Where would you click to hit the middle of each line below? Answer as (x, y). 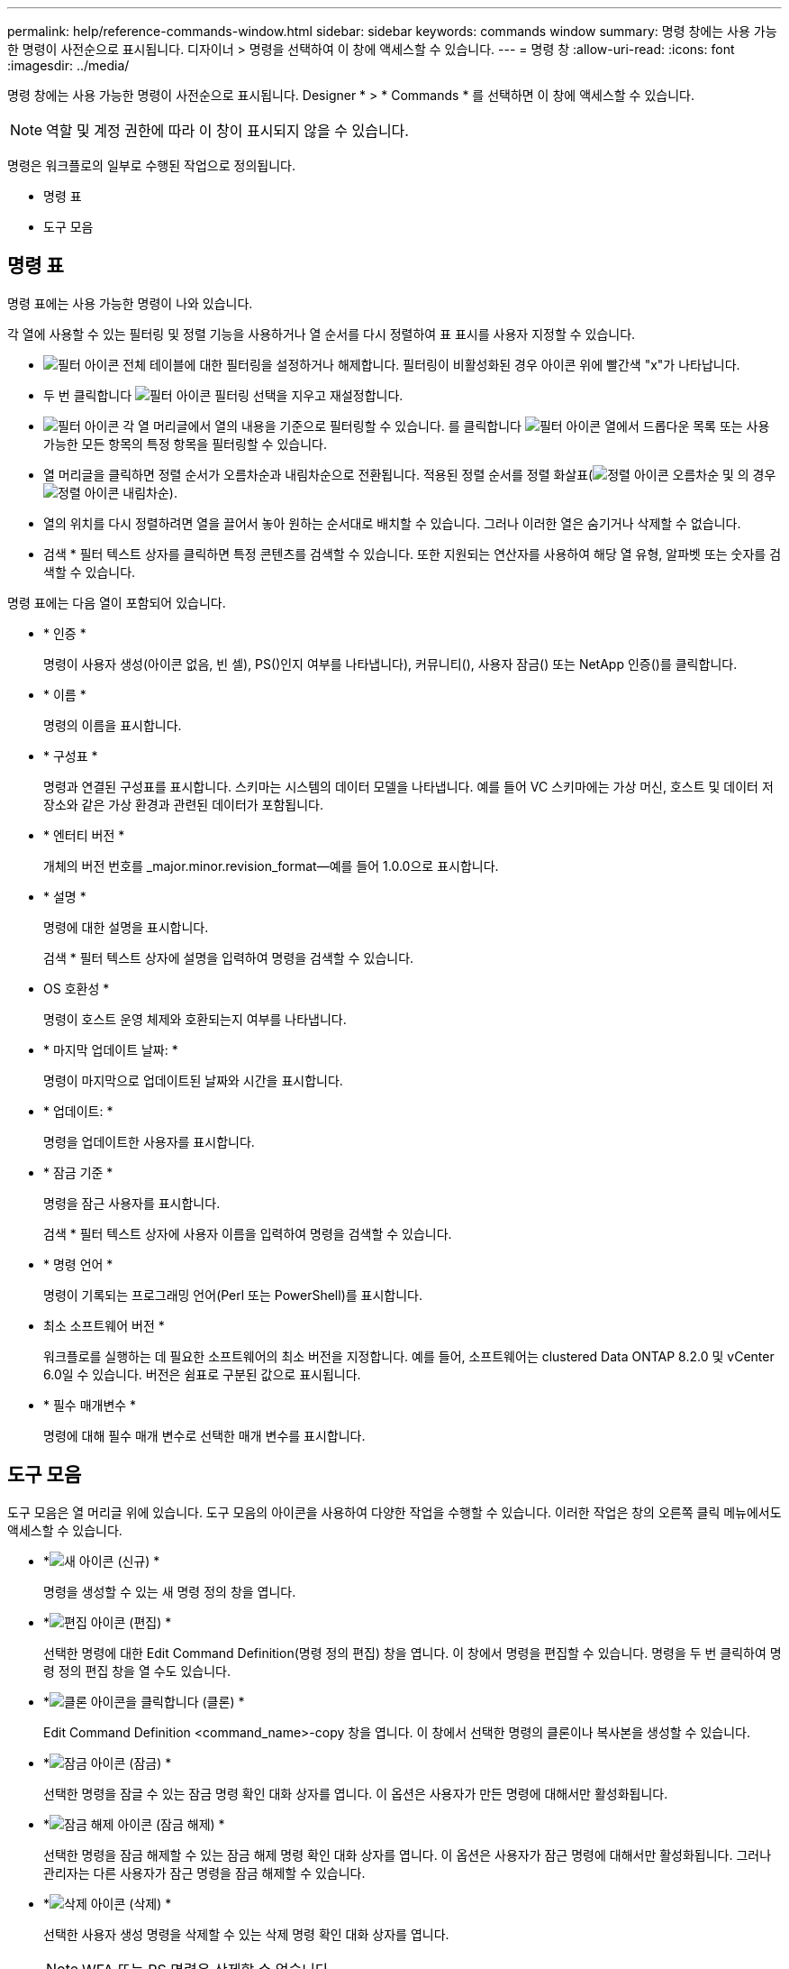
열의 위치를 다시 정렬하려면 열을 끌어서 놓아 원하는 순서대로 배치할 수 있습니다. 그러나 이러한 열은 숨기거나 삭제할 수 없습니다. (392, 523)
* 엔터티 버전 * (84, 835)
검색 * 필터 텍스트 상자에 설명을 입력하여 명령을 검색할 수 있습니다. (229, 957)
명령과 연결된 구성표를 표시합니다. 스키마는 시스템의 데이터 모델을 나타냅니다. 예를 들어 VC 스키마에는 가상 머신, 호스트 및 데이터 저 (408, 786)
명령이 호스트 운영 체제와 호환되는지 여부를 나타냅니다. (195, 1019)
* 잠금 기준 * (78, 1172)
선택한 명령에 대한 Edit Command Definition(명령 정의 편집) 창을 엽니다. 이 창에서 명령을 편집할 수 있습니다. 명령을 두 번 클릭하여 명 (413, 1653)
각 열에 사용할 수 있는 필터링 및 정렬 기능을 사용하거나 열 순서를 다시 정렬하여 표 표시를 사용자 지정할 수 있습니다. (322, 334)
